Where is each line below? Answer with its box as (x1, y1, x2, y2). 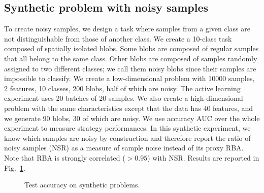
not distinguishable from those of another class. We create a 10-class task (4, 33, 232, 44)
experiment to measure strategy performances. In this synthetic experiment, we (4, 123, 251, 133)
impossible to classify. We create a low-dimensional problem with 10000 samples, (4, 73, 255, 84)
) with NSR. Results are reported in (147, 152, 259, 163)
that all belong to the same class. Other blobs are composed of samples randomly (4, 53, 257, 63)
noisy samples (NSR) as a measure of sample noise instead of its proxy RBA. (4, 142, 244, 153)
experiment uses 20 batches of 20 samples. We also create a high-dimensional (4, 93, 243, 103)
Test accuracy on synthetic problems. (24, 179, 140, 190)
